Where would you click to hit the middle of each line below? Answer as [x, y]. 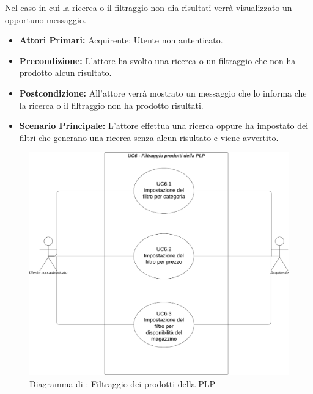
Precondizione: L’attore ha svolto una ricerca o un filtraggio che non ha [157, 60]
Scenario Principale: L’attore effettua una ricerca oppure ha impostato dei [164, 126]
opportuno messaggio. [46, 19]
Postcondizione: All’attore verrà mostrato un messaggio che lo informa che [163, 93]
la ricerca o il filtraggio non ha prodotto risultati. [111, 105]
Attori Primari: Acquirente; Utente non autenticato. [121, 40]
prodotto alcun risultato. [65, 72]
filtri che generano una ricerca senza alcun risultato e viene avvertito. [149, 137]
